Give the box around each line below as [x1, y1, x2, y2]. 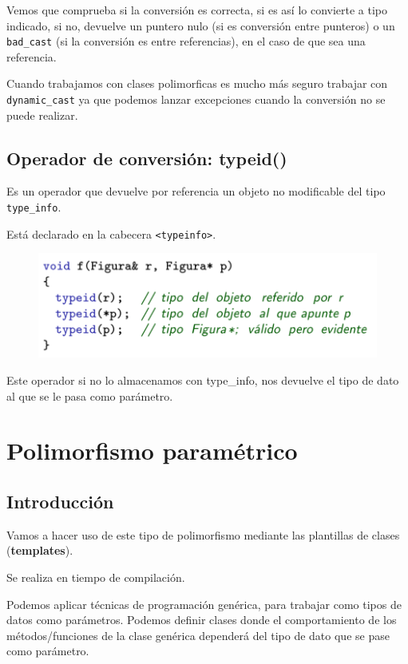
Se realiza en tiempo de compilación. [6, 568, 185, 585]
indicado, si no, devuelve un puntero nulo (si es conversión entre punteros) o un [6, 17, 395, 34]
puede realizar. [6, 106, 78, 123]
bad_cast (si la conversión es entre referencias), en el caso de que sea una [6, 33, 366, 49]
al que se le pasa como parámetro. [6, 387, 173, 404]
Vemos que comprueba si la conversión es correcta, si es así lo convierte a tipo [6, 2, 388, 18]
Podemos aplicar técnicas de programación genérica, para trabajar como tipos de [6, 595, 402, 612]
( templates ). [6, 542, 73, 559]
